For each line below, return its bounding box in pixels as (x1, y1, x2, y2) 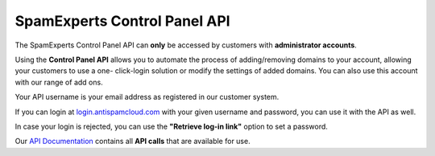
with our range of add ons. (14, 77, 104, 87)
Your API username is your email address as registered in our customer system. (14, 92, 280, 102)
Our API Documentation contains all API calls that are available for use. (14, 137, 251, 146)
